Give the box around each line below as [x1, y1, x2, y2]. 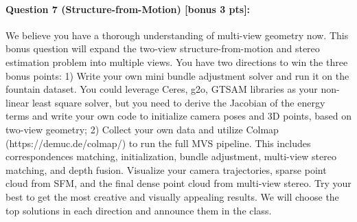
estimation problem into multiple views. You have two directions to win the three [5, 54, 348, 69]
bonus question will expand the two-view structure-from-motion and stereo [5, 41, 320, 56]
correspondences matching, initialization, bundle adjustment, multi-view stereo [5, 149, 336, 164]
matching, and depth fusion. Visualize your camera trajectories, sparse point [5, 162, 327, 177]
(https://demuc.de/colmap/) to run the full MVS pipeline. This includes [5, 135, 311, 150]
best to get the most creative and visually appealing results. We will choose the [5, 189, 339, 203]
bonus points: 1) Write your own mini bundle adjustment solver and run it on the [5, 68, 349, 82]
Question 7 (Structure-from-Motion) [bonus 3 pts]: [5, 1, 251, 16]
